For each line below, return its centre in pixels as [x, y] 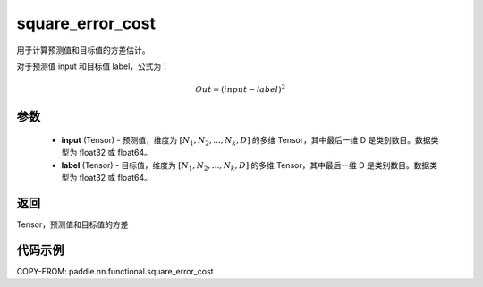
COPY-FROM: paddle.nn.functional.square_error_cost [115, 271]
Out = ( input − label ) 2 [241, 89]
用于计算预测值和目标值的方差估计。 [83, 50]
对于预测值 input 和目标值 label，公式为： [93, 66]
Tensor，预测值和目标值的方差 [72, 224]
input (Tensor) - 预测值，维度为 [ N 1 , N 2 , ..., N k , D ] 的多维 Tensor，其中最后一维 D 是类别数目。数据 [246, 141]
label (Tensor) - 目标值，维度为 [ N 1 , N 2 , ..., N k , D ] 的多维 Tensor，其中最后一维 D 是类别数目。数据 [246, 166]
